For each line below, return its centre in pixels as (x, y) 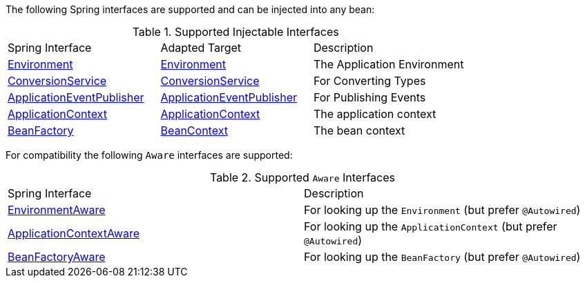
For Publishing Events (370, 97)
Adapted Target (201, 48)
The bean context (359, 130)
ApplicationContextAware (74, 233)
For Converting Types (370, 81)
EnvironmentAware (57, 210)
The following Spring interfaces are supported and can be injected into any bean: (190, 9)
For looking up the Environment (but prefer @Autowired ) (442, 210)
